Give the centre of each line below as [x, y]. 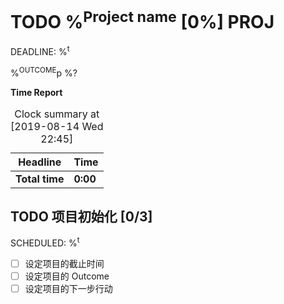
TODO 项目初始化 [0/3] [81, 216]
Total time [40, 179]
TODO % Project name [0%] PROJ [142, 20]
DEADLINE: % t [40, 50]
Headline [40, 162]
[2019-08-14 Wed [57, 126]
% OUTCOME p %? [44, 72]
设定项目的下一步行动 [68, 289]
